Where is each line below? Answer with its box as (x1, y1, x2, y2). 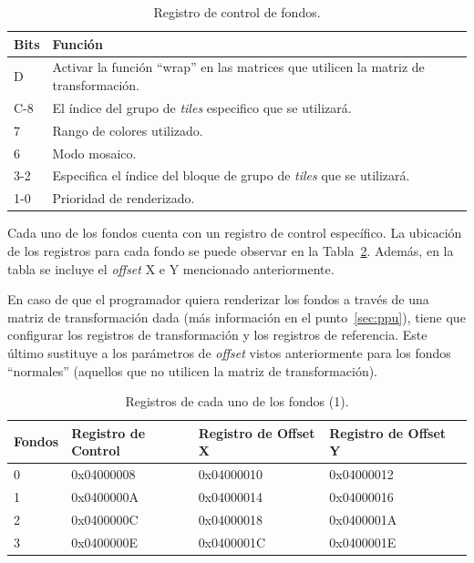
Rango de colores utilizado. (52, 120, 203, 139)
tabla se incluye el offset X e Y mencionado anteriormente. (7, 259, 335, 278)
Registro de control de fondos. (153, 3, 321, 21)
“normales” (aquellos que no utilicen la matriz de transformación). (7, 361, 377, 380)
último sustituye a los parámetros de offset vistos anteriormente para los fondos (7, 343, 451, 362)
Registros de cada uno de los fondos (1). (125, 392, 349, 411)
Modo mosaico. (52, 143, 137, 162)
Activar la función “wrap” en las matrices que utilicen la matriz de (52, 57, 425, 77)
